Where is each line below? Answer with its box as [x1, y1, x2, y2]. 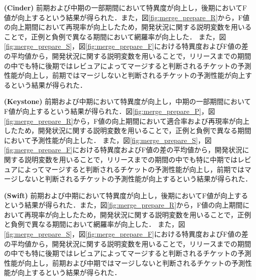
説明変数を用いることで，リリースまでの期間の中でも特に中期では [24, 154, 238, 164]
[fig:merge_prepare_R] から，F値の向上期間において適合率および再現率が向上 [4, 115, 250, 126]
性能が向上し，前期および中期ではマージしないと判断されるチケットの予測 [4, 257, 245, 268]
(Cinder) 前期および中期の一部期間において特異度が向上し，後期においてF [4, 2, 247, 12]
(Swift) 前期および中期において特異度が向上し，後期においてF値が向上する [4, 190, 248, 200]
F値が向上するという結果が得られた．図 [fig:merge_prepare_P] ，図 [4, 105, 215, 116]
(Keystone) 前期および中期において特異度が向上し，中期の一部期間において [4, 96, 251, 106]
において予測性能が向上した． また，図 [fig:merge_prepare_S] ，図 [4, 135, 212, 145]
